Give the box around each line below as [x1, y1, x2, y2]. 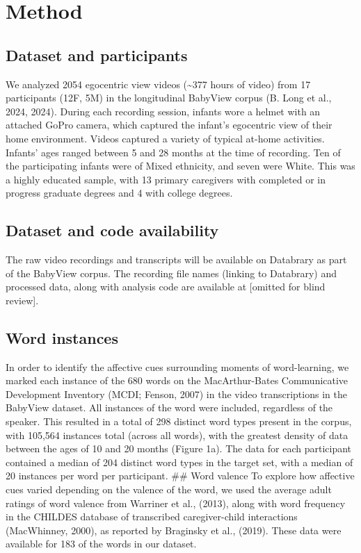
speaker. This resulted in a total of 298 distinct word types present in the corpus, [6, 414, 352, 429]
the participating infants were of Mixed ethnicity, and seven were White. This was [6, 158, 355, 173]
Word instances [6, 327, 118, 348]
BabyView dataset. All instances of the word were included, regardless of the [6, 400, 333, 415]
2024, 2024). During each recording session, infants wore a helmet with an [6, 104, 321, 118]
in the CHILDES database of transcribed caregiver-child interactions [6, 509, 298, 524]
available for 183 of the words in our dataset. [6, 536, 197, 551]
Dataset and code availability [6, 220, 219, 241]
